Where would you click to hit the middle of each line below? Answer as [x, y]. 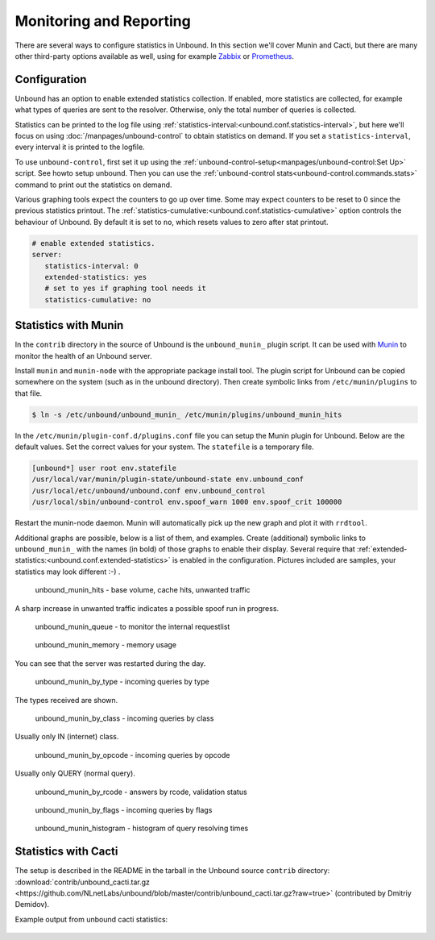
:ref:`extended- [382, 549]
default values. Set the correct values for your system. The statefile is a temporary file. [164, 447]
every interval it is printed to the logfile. [80, 147]
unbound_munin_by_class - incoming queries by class [124, 718]
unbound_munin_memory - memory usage [106, 645]
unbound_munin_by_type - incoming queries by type [122, 682]
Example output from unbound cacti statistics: [91, 919]
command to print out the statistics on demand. [93, 185]
